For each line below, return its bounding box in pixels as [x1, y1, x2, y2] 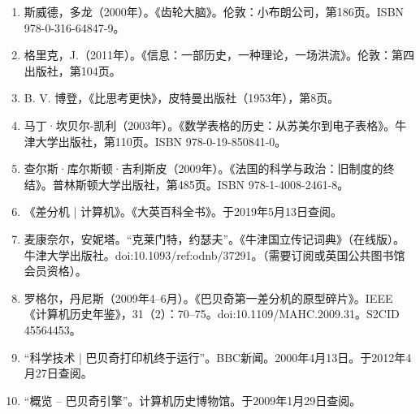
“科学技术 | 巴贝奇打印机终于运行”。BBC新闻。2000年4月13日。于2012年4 [24, 348, 412, 365]
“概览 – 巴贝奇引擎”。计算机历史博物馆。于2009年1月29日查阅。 [24, 391, 362, 408]
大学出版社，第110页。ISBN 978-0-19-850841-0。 [35, 132, 287, 149]
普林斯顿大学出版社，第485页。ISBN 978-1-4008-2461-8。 [52, 175, 349, 192]
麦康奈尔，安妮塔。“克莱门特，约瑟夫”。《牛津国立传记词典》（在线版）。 [24, 230, 405, 247]
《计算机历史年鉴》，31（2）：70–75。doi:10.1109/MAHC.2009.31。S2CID [24, 305, 400, 322]
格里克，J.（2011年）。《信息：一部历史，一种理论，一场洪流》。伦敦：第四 [24, 46, 414, 63]
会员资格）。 [24, 262, 87, 279]
